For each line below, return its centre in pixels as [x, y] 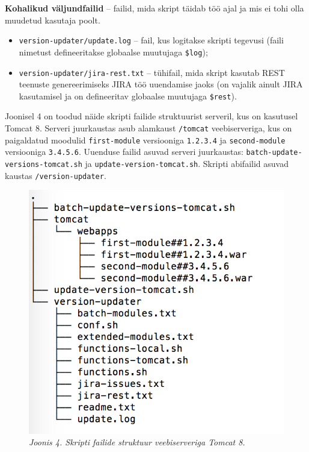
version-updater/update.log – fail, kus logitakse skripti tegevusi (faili [151, 40]
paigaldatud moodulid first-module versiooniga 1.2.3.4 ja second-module [145, 140]
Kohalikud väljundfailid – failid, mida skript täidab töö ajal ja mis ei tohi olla [154, 8]
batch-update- [274, 153]
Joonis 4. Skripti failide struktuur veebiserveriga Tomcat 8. [137, 442]
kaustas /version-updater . [56, 175]
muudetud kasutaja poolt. [53, 20]
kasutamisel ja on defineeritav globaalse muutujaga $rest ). [128, 96]
